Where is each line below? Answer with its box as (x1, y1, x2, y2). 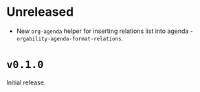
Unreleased (6, 4, 74, 20)
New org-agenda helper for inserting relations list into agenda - (16, 27, 194, 35)
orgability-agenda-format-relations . (16, 34, 124, 42)
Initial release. (6, 78, 46, 87)
